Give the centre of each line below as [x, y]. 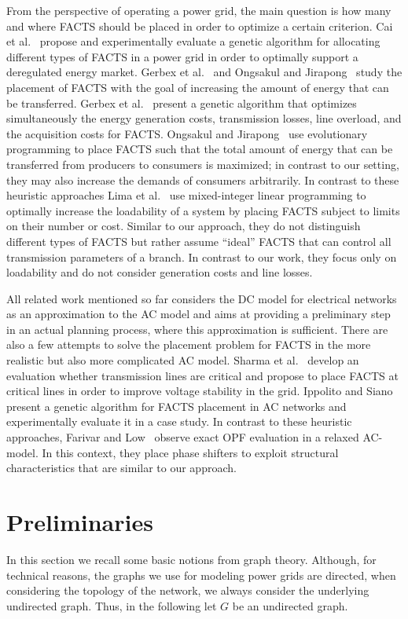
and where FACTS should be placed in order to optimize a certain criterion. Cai [200, 26]
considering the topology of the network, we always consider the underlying [188, 590]
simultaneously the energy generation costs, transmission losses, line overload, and [204, 118]
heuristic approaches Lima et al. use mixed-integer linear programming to [186, 195]
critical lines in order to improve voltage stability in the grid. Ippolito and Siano [200, 391]
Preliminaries [80, 522]
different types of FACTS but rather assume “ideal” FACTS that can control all [199, 241]
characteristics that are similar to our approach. [121, 468]
